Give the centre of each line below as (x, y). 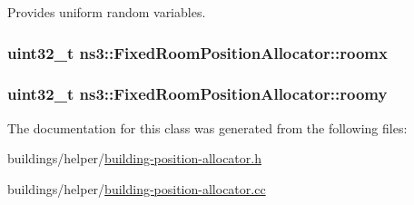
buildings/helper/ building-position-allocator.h (134, 158)
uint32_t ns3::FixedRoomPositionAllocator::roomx (197, 52)
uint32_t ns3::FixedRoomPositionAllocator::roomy (197, 94)
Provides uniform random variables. (107, 12)
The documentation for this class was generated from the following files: (207, 127)
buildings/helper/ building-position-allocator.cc (137, 188)
